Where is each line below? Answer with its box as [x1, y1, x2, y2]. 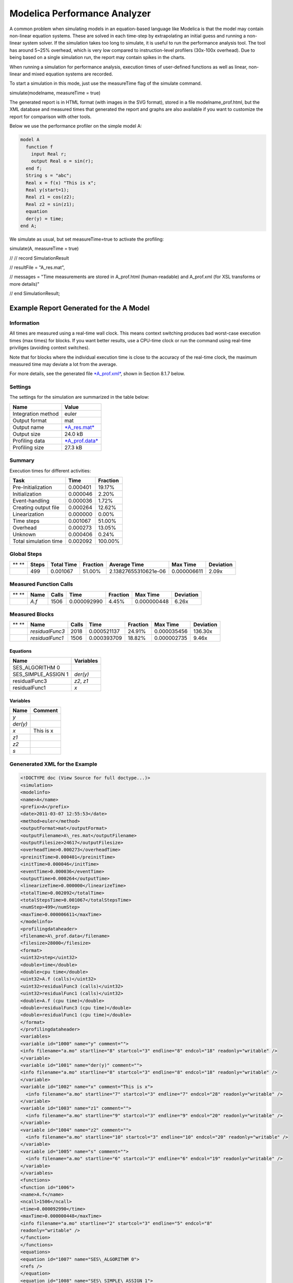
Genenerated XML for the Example [9, 760, 97, 767]
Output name [12, 423, 45, 431]
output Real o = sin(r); [31, 158, 94, 164]
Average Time [109, 561, 144, 568]
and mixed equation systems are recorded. [22, 71, 113, 77]
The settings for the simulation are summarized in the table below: [9, 394, 150, 400]
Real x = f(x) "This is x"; [26, 180, 96, 186]
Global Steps [9, 551, 42, 558]
